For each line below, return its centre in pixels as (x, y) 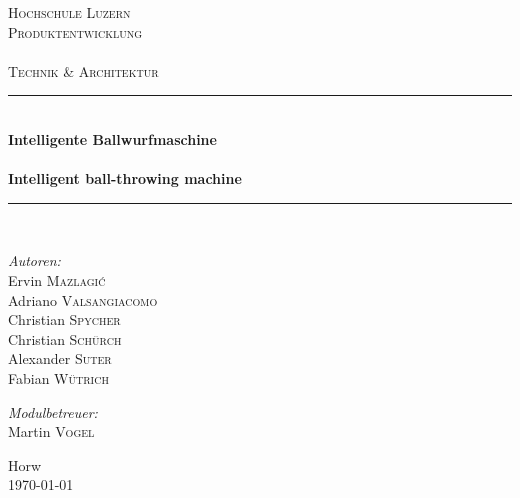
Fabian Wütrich (58, 377)
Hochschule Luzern (69, 12)
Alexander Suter (60, 358)
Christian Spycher (64, 319)
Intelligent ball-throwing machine (125, 178)
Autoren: (34, 260)
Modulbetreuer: (53, 411)
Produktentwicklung (75, 31)
